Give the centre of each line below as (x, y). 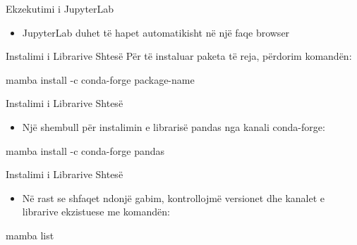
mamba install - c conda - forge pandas (85, 150)
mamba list (30, 235)
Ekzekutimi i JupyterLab (60, 8)
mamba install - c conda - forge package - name (100, 79)
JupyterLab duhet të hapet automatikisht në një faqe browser (156, 32)
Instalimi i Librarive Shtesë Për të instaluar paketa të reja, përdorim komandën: (179, 56)
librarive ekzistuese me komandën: (96, 212)
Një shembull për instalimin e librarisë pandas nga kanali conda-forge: (174, 126)
